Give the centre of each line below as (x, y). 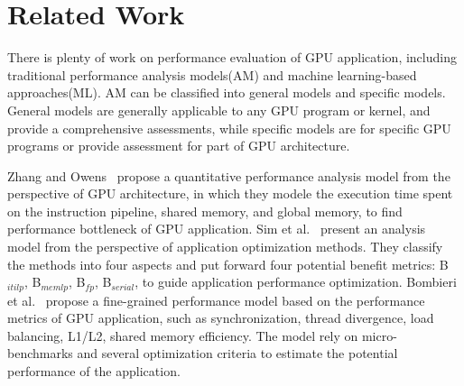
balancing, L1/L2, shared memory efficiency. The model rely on (183, 335)
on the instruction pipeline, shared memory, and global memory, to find (205, 211)
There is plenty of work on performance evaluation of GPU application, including (232, 57)
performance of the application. (94, 371)
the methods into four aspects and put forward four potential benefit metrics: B (228, 264)
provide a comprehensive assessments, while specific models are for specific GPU (229, 128)
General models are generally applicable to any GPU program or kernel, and (219, 110)
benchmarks (40, 353)
